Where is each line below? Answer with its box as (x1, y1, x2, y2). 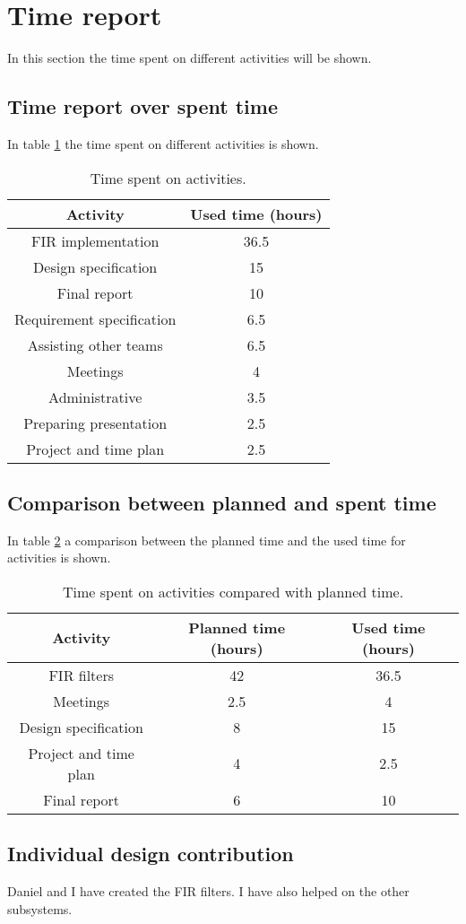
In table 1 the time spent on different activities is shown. (7, 134, 319, 153)
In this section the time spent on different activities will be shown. (7, 48, 372, 67)
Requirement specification (14, 308, 177, 329)
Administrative (48, 386, 142, 407)
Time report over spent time (7, 92, 278, 120)
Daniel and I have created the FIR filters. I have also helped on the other (7, 882, 410, 901)
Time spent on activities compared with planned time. (62, 580, 404, 602)
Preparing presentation (23, 412, 168, 433)
